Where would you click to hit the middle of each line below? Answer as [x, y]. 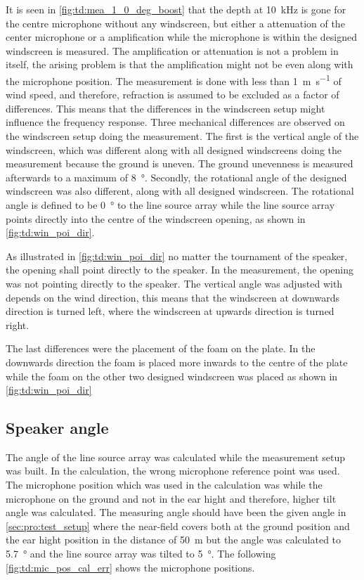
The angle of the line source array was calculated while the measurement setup [176, 457]
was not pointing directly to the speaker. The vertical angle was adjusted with [174, 283]
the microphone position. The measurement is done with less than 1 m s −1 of [174, 79]
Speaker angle [57, 428]
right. [18, 324]
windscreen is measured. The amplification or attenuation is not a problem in [172, 50]
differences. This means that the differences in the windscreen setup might [165, 108]
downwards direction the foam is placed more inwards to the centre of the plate [177, 362]
